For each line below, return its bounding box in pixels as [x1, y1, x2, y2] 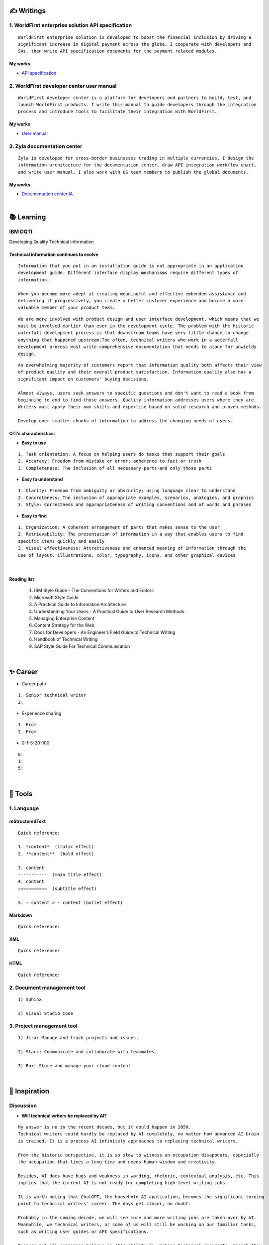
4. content [18, 879, 45, 884]
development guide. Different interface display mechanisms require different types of [18, 270, 239, 276]
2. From [18, 729, 37, 735]
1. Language [9, 805, 39, 812]
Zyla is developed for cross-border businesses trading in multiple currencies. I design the [18, 155, 254, 161]
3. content [18, 865, 45, 871]
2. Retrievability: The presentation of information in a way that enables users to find [18, 531, 244, 537]
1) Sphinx [18, 996, 42, 1002]
